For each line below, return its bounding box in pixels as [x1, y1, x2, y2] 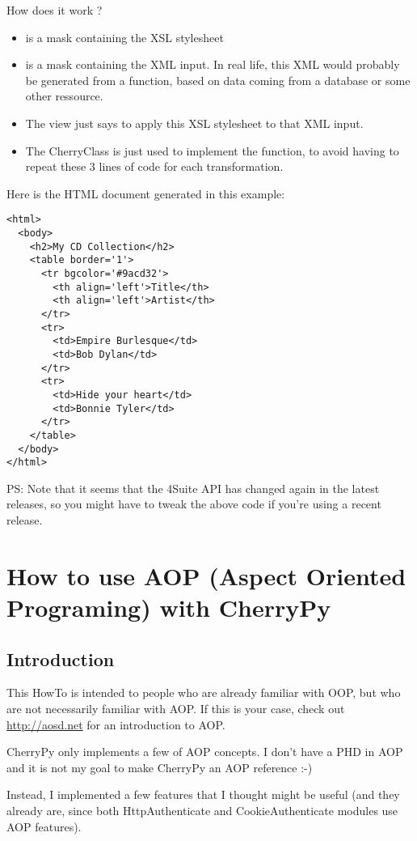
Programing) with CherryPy [6, 590, 331, 623]
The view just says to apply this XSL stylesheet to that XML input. [25, 114, 364, 131]
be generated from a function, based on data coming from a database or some [25, 71, 411, 88]
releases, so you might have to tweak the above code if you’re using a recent [6, 495, 381, 512]
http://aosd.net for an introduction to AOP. [6, 716, 225, 733]
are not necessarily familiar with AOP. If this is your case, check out [6, 699, 345, 716]
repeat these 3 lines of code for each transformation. [25, 158, 284, 175]
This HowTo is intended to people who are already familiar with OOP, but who [6, 684, 401, 701]
